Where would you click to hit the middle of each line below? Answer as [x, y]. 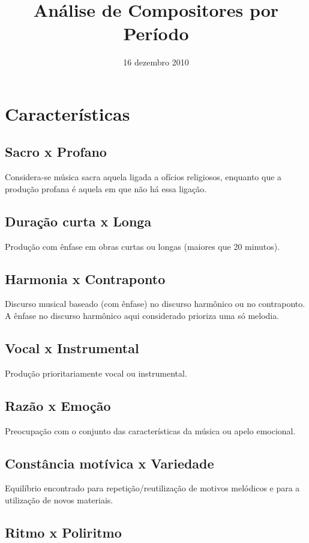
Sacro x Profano [56, 152]
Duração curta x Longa [78, 221]
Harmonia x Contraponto [85, 278]
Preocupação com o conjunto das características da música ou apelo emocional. [150, 430]
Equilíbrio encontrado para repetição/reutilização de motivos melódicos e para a [152, 488]
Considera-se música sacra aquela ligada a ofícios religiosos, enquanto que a [143, 177]
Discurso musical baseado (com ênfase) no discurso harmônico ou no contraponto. [155, 304]
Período [156, 33]
